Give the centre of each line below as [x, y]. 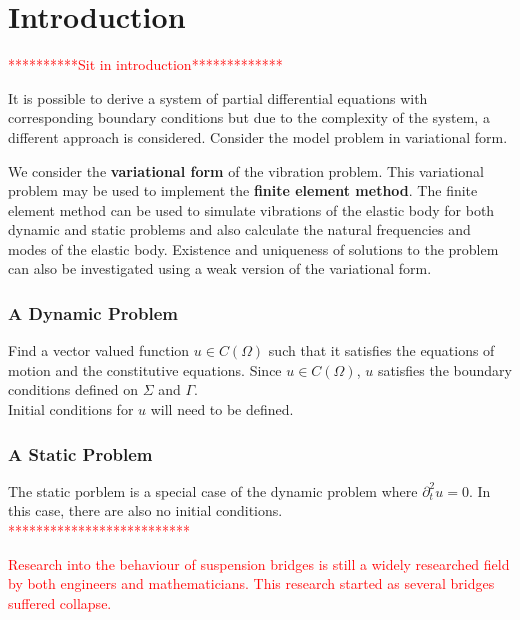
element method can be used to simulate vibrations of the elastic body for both [251, 209]
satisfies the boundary [444, 369]
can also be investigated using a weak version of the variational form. [220, 268]
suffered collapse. [60, 602]
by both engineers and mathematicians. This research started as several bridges [251, 583]
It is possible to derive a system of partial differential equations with [218, 97]
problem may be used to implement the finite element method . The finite [243, 190]
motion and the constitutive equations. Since [145, 369]
